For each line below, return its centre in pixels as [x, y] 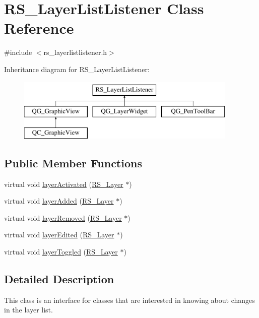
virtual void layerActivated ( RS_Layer [64, 184]
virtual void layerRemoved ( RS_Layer [63, 217]
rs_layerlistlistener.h [75, 52]
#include [18, 52]
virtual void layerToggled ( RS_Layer [61, 252]
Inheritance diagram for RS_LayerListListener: [77, 69]
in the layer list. [28, 310]
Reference [39, 28]
